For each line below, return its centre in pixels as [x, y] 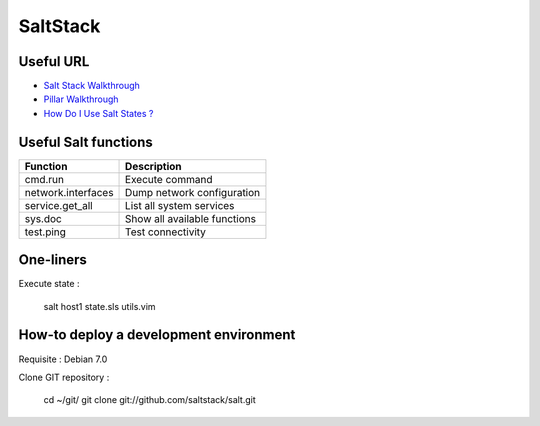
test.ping [45, 232]
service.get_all [59, 205]
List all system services [180, 205]
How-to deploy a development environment [157, 335]
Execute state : [49, 284]
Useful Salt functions [86, 141]
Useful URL [54, 61]
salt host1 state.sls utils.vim [99, 306]
